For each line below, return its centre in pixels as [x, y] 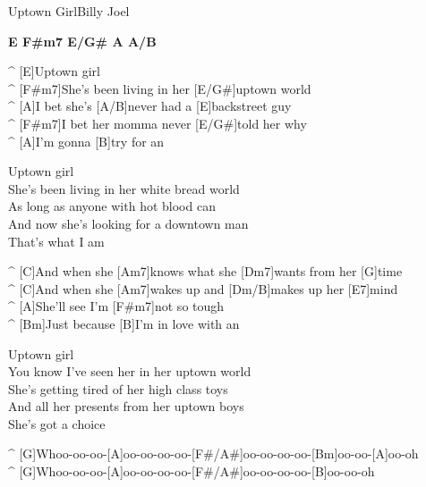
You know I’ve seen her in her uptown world [130, 371]
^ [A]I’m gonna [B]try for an [86, 141]
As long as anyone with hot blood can [112, 206]
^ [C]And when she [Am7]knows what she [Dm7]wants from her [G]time [205, 271]
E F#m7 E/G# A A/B [82, 41]
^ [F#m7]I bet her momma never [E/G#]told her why [158, 123]
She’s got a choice [57, 423]
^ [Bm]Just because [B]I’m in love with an [124, 323]
